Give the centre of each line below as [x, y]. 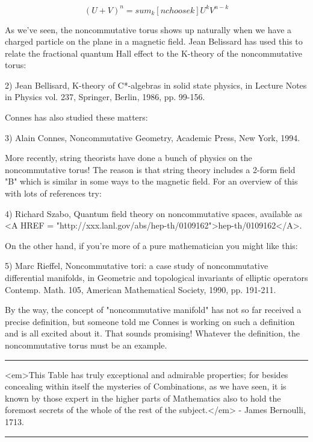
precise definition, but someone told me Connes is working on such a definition [150, 321]
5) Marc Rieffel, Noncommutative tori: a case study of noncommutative [137, 266]
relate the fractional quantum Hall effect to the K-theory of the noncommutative [153, 53]
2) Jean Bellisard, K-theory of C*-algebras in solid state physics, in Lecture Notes [156, 85]
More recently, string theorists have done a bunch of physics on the [129, 158]
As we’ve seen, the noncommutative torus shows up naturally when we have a [148, 29]
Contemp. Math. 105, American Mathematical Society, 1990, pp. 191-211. [141, 289]
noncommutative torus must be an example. [86, 345]
